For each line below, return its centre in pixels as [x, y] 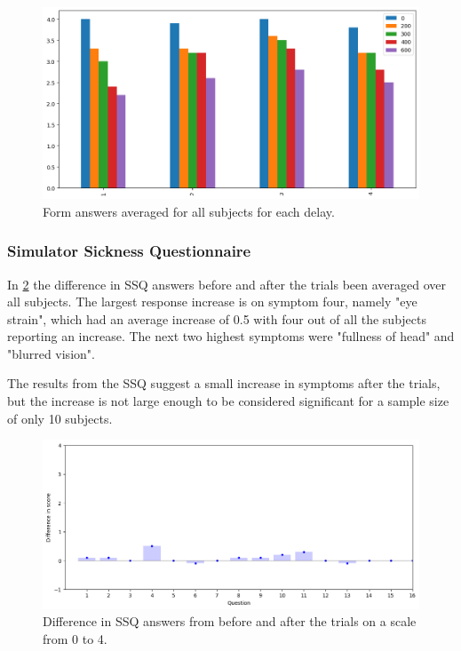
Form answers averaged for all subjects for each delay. [189, 211]
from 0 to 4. [75, 638]
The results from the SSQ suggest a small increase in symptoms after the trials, [224, 383]
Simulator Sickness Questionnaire [129, 251]
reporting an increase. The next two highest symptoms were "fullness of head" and [231, 336]
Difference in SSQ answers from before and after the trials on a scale [230, 621]
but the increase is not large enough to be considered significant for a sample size [228, 401]
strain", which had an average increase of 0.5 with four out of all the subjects [217, 318]
